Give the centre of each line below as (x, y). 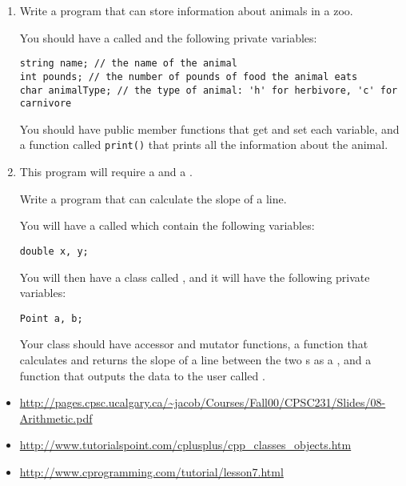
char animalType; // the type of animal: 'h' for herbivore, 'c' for (209, 90)
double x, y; (54, 251)
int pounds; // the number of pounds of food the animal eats (189, 76)
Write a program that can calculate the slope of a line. (153, 198)
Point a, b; (51, 318)
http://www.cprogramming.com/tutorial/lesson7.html (151, 471)
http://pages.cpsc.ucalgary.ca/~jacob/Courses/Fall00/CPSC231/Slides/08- (203, 402)
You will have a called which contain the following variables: (167, 225)
